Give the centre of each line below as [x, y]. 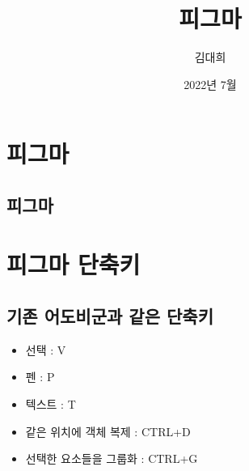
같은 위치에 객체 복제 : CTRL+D [108, 431]
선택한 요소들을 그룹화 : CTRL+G [112, 458]
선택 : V [46, 349]
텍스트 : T [51, 404]
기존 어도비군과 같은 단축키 [110, 316]
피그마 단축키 [74, 264]
